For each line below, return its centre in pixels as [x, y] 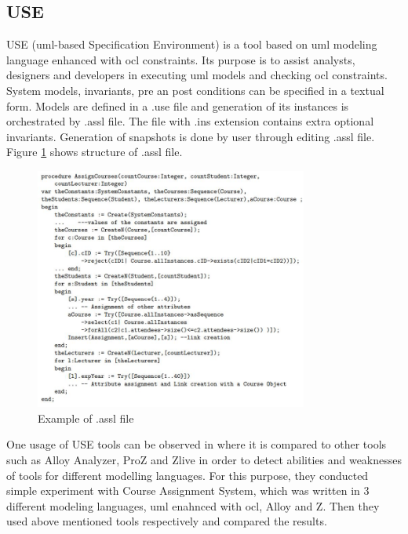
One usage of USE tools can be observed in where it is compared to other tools [197, 444]
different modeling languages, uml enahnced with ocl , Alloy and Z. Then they [193, 505]
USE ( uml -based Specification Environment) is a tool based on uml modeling [192, 44]
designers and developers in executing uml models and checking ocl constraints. [197, 75]
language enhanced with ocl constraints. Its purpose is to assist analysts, [181, 59]
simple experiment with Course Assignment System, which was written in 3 [188, 490]
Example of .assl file [86, 418]
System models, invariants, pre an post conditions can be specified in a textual [195, 90]
